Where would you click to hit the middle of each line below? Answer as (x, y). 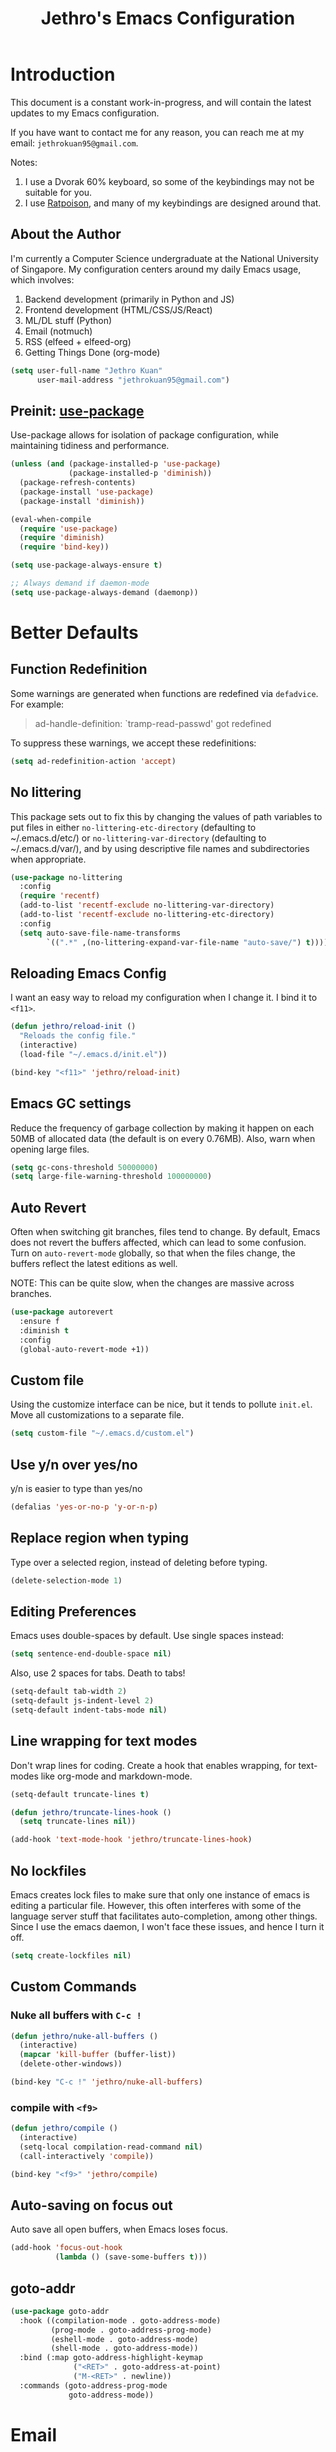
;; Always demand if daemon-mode (80, 583)
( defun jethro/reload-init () (73, 1027)
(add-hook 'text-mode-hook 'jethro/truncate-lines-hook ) (131, 1840)
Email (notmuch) (58, 331)
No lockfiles (48, 1870)
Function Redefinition (79, 669)
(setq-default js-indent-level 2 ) (82, 1701)
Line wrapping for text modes (104, 1741)
